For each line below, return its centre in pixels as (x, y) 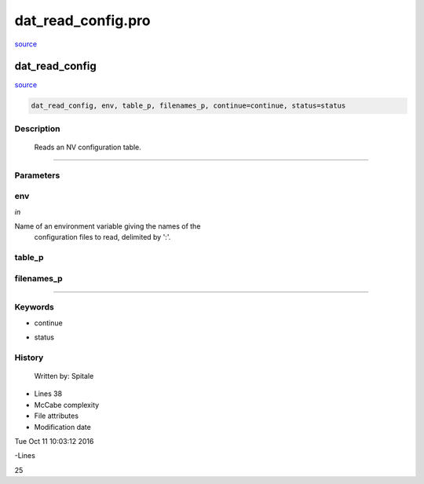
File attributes (56, 416)
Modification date (63, 427)
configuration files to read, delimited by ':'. (102, 237)
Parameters (37, 175)
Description (37, 128)
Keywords (34, 307)
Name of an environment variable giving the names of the (108, 226)
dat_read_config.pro (82, 20)
